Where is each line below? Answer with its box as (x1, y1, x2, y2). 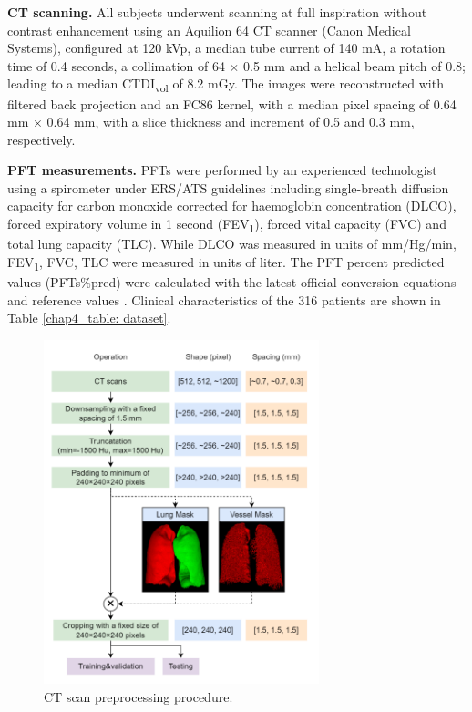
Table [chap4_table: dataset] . (7, 308, 171, 327)
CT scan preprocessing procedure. (44, 686, 233, 706)
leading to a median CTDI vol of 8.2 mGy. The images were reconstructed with (7, 74, 444, 96)
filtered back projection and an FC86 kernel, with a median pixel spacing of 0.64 (7, 94, 457, 113)
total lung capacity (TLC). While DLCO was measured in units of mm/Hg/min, (7, 234, 457, 253)
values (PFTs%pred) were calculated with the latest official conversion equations (7, 272, 457, 291)
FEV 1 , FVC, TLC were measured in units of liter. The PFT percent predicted (7, 252, 445, 273)
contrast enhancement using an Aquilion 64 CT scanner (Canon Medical (7, 20, 411, 39)
